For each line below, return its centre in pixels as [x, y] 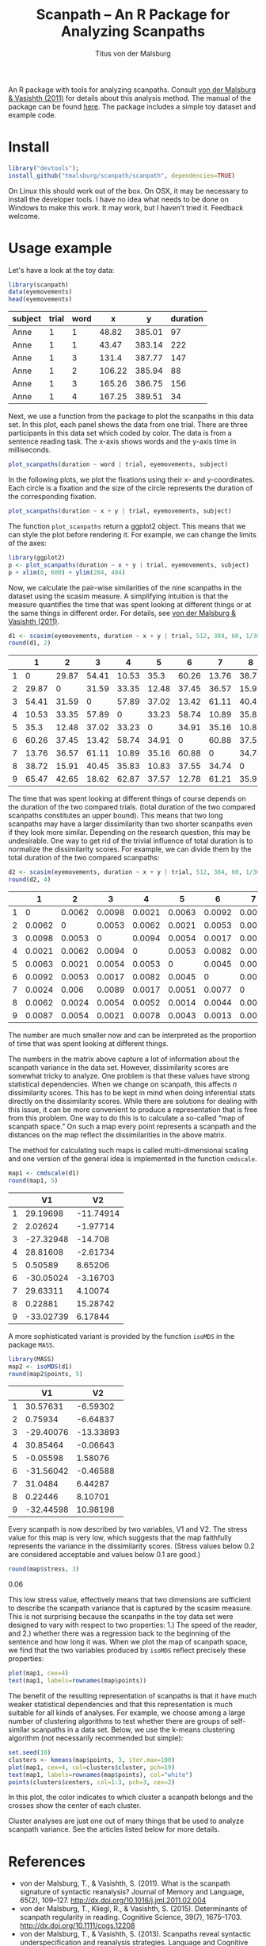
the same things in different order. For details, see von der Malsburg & [122, 613]
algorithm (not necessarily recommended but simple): [96, 1738]
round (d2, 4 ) [30, 880]
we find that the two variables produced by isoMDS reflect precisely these [127, 1650]
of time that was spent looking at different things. [88, 1044]
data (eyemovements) [40, 292]
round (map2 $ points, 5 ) [46, 1374]
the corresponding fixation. [53, 497]
